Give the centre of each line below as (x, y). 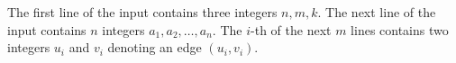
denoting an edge (155, 47)
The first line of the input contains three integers (142, 12)
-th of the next (291, 29)
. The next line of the (377, 12)
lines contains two (400, 29)
